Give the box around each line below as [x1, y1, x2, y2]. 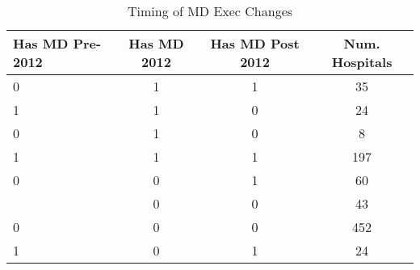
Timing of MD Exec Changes [127, 2, 293, 20]
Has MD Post [210, 34, 300, 53]
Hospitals [331, 53, 393, 71]
